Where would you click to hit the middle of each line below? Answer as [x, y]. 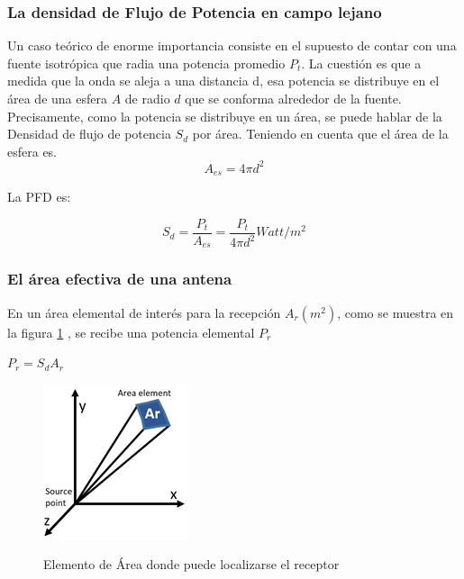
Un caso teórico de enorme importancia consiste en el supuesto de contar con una [232, 45]
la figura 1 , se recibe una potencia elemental [131, 332]
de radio [147, 98]
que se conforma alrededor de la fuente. [293, 98]
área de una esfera [57, 98]
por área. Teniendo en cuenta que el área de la [320, 134]
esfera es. [32, 151]
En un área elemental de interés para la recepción [144, 312]
